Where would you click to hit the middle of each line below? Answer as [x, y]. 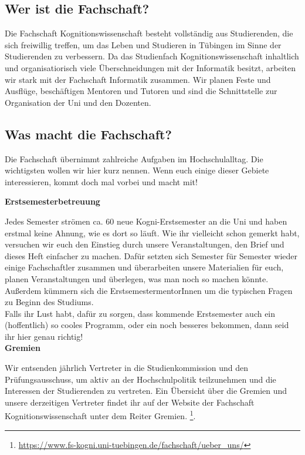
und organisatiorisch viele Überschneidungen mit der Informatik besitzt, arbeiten [150, 67]
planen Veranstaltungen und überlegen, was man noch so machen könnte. [137, 278]
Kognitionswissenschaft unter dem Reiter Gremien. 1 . [100, 415]
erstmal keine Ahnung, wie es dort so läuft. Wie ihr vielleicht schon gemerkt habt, [152, 232]
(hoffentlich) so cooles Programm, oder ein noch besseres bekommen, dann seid [147, 325]
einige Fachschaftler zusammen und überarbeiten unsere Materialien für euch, [144, 267]
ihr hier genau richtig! [44, 336]
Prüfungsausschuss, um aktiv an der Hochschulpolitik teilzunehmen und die [140, 379]
